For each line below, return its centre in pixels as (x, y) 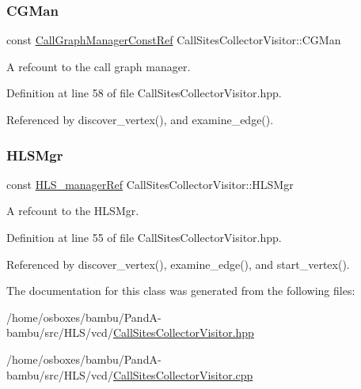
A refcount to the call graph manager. (99, 66)
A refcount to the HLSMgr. (73, 211)
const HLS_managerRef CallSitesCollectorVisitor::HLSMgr (150, 184)
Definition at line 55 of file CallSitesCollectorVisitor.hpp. (144, 237)
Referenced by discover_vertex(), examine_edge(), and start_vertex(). (178, 264)
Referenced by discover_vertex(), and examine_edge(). (140, 119)
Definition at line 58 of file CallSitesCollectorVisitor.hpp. (144, 93)
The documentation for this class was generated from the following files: (181, 291)
